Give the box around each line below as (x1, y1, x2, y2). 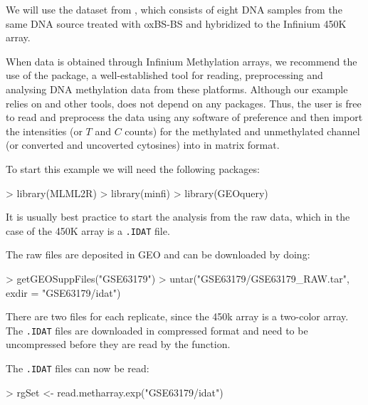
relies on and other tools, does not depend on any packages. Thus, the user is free (6, 95, 362, 110)
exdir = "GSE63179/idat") (6, 285, 121, 300)
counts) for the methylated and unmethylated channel (125, 123, 360, 138)
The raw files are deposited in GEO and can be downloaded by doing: (6, 247, 310, 262)
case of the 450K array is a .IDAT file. (6, 223, 170, 238)
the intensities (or (6, 123, 83, 138)
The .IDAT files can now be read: (6, 361, 149, 375)
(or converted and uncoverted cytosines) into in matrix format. (6, 137, 280, 152)
